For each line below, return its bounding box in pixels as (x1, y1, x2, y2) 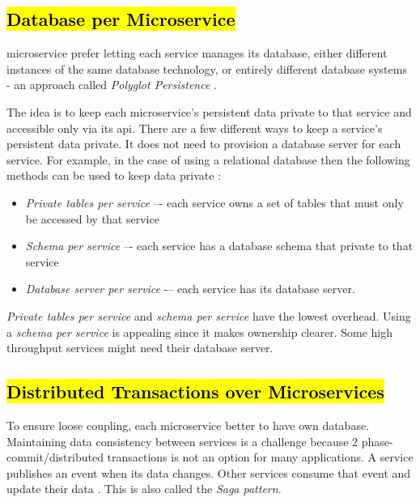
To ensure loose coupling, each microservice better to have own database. (6, 416, 370, 433)
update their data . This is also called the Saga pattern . (6, 480, 282, 497)
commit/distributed (6, 449, 104, 466)
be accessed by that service (25, 210, 159, 227)
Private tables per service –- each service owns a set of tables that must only (25, 194, 404, 211)
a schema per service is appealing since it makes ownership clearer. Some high (6, 323, 393, 340)
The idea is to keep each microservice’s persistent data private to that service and (6, 103, 412, 120)
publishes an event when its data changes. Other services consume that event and (6, 464, 411, 481)
